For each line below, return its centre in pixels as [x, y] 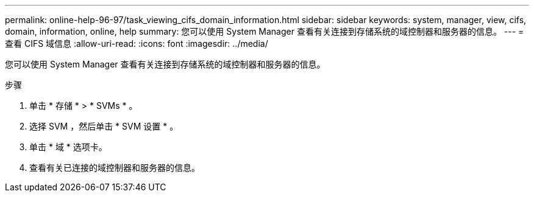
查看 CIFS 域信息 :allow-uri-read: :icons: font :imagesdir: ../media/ [137, 43]
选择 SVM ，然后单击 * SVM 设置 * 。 [104, 126]
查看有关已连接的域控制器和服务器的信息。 [115, 168]
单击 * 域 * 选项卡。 [68, 147]
